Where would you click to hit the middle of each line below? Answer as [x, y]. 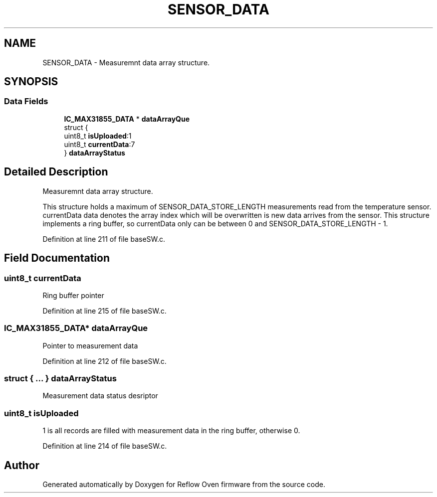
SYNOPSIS [31, 82]
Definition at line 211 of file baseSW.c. [104, 239]
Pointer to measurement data [90, 345]
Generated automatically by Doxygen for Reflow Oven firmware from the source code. [184, 484]
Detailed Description [56, 172]
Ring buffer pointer [73, 295]
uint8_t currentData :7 [100, 144]
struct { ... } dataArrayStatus [60, 378]
